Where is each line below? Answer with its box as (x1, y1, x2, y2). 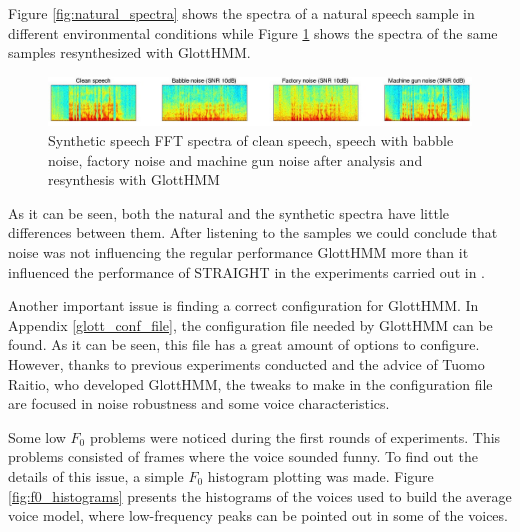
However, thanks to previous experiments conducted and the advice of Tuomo (8, 354, 485, 374)
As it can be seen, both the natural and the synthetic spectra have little (8, 202, 449, 223)
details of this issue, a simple (8, 465, 184, 486)
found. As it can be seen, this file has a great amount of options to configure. (8, 334, 480, 355)
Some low (8, 426, 66, 447)
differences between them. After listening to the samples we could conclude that (8, 222, 498, 243)
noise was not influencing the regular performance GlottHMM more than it (8, 242, 469, 263)
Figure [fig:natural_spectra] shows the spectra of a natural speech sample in (8, 3, 475, 23)
